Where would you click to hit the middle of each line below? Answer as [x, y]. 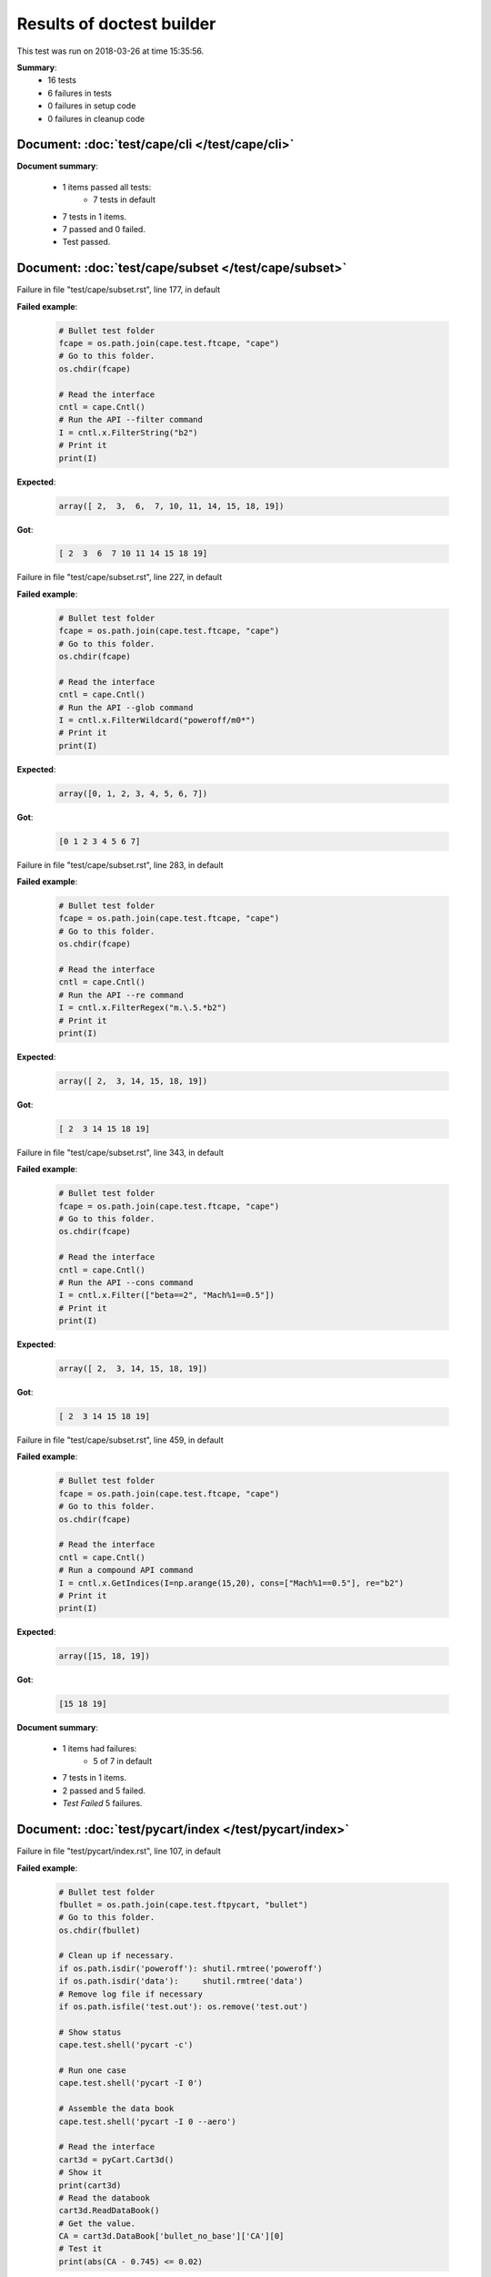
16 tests [62, 80]
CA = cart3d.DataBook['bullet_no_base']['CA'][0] [171, 2236]
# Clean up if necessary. [116, 1955]
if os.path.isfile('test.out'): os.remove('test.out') [183, 2007]
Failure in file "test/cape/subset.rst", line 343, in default [120, 1152]
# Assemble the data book [116, 2109]
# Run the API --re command [121, 995]
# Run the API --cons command [126, 1282]
